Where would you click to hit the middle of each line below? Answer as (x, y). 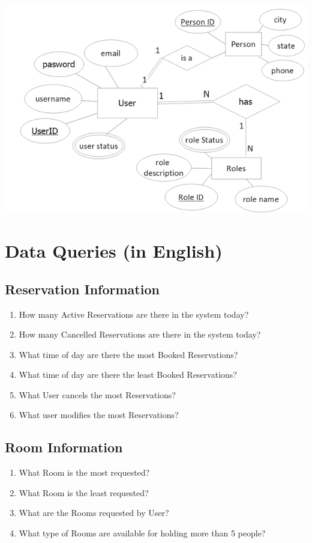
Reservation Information (82, 289)
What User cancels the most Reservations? (97, 394)
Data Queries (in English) (114, 251)
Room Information (64, 447)
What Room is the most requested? (84, 472)
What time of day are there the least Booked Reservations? (128, 375)
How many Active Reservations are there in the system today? (134, 314)
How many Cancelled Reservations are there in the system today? (140, 334)
